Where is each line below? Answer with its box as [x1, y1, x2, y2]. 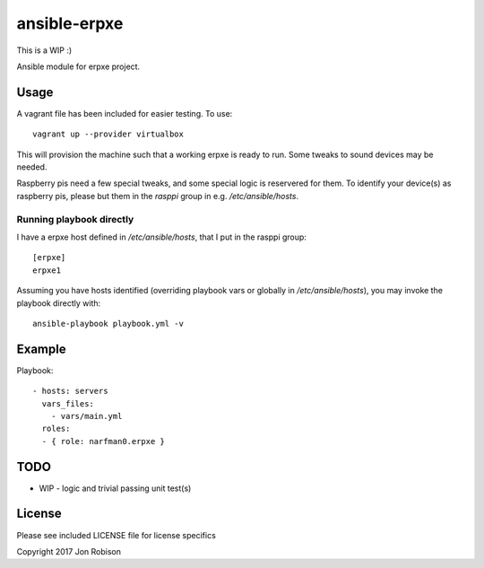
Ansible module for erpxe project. [16, 61, 141, 72]
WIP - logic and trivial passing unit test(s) [39, 483, 192, 494]
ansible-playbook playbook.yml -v [32, 319, 184, 328]
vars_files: [41, 398, 94, 408]
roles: [41, 424, 71, 434]
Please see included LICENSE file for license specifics [16, 529, 217, 540]
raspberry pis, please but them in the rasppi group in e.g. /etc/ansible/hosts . [16, 190, 299, 201]
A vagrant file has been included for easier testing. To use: [16, 108, 233, 118]
